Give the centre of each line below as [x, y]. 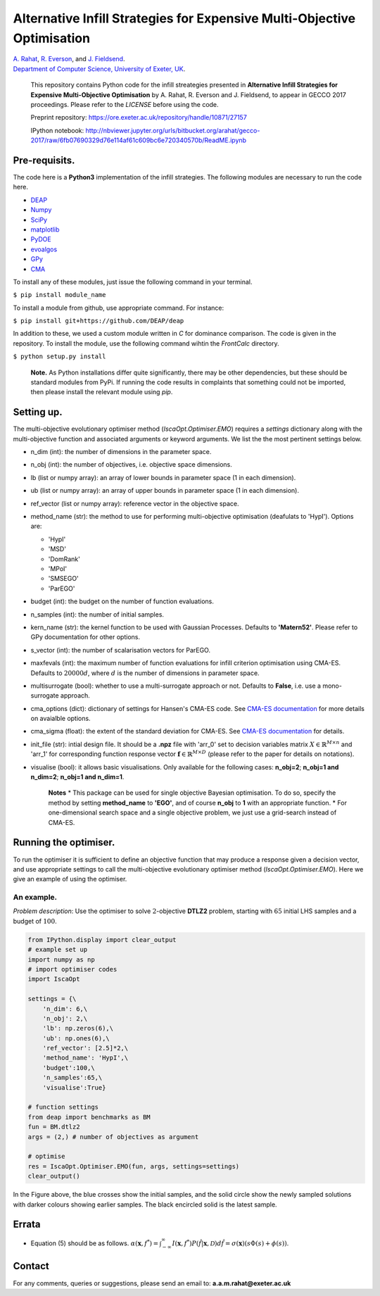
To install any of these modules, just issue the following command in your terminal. [133, 282]
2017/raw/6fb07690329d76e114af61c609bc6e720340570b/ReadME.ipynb [138, 140]
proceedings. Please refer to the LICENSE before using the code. [125, 104]
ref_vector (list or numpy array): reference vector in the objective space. [135, 503]
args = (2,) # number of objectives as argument [113, 1137]
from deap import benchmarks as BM [89, 1117]
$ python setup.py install [59, 357]
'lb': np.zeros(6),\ [78, 1028]
